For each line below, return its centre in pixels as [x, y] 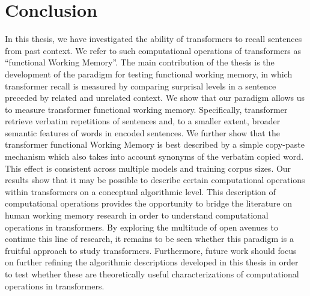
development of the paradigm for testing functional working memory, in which [149, 74]
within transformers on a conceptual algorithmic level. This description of [140, 191]
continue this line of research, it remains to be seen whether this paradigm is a [149, 239]
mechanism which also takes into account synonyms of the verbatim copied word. [154, 156]
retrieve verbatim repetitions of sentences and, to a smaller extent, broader [143, 121]
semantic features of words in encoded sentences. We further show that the [142, 132]
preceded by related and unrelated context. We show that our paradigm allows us [155, 98]
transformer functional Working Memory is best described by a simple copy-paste [155, 144]
